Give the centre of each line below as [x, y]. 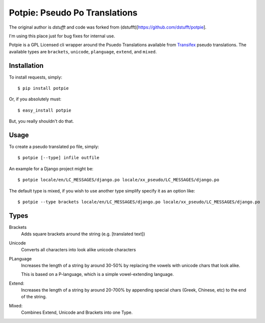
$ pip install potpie [43, 88]
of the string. [34, 297]
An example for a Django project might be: [51, 169]
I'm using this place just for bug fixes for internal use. [62, 36]
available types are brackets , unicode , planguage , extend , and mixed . [83, 51]
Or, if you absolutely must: [35, 99]
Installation [26, 65]
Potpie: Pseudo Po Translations [73, 13]
